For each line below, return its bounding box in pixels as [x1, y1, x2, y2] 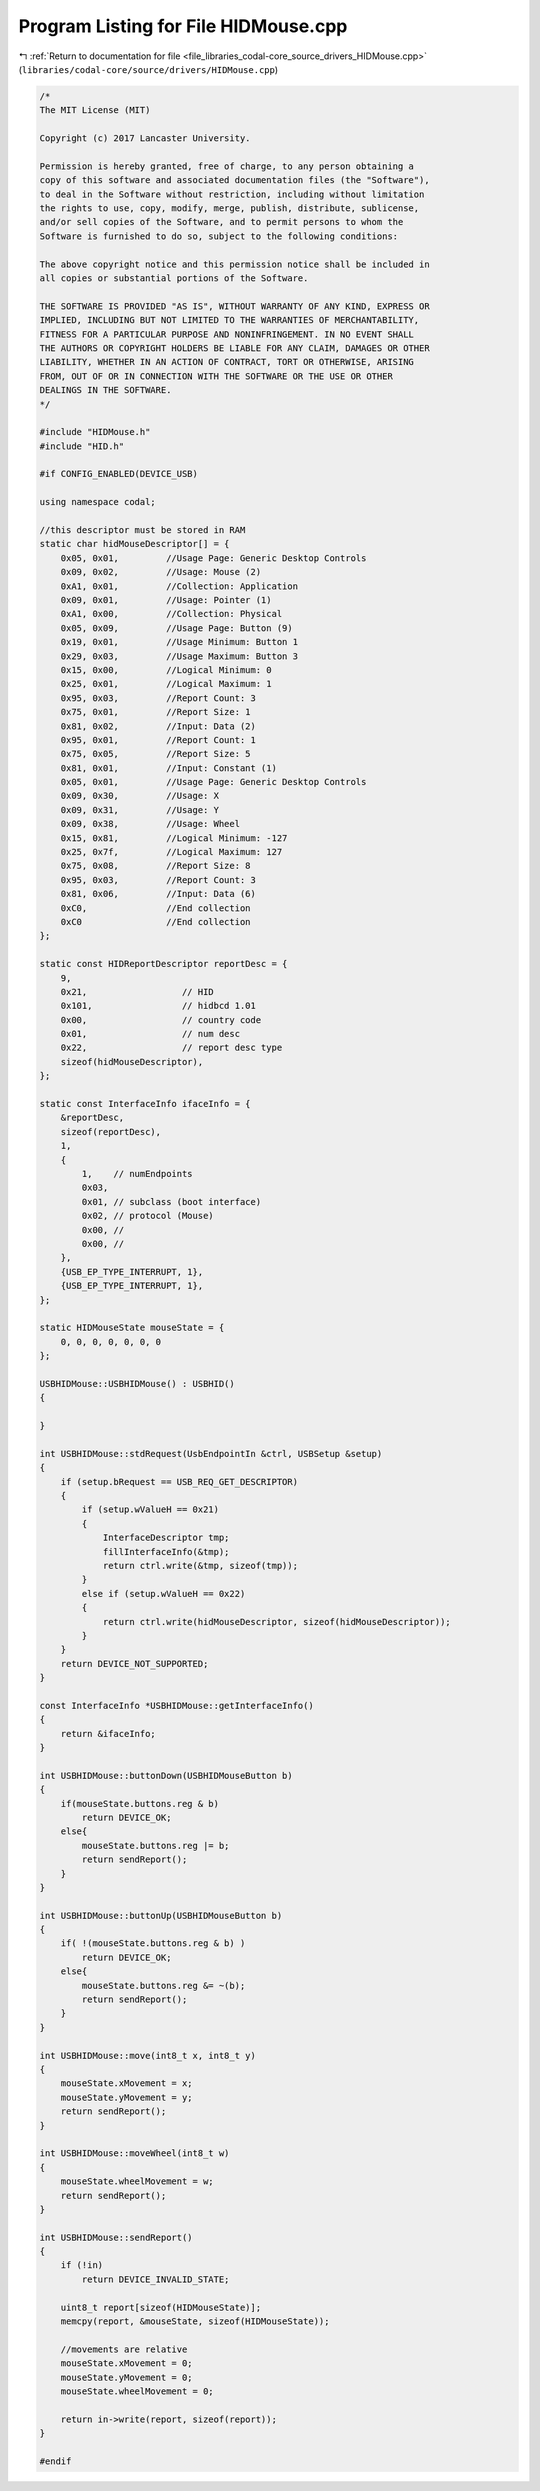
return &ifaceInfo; [60, 1728, 157, 1739]
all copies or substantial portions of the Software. [39, 273, 309, 284]
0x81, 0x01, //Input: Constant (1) [60, 762, 277, 774]
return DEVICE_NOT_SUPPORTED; [60, 1658, 209, 1669]
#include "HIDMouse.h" [39, 426, 151, 438]
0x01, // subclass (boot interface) [81, 1196, 262, 1207]
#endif [39, 2455, 72, 2467]
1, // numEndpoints [81, 1168, 194, 1179]
